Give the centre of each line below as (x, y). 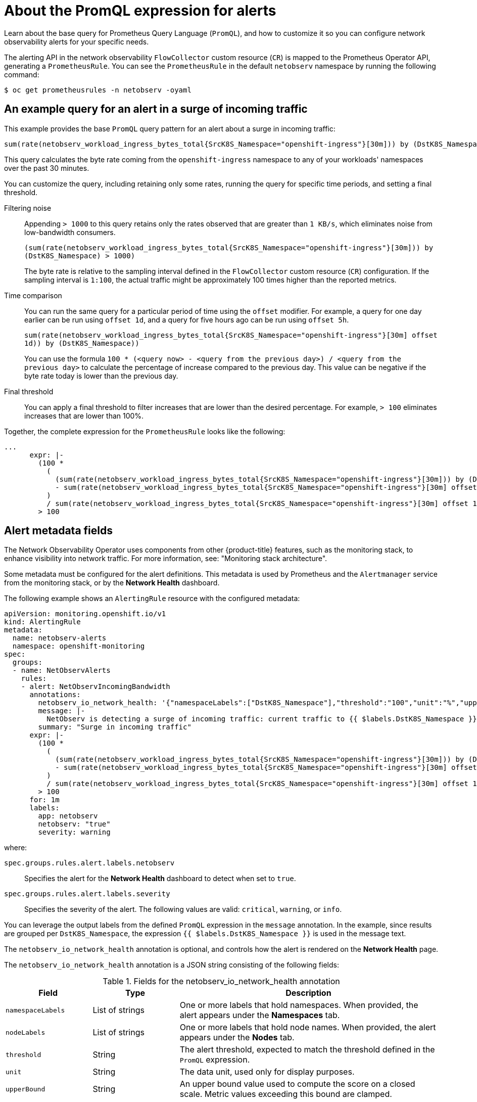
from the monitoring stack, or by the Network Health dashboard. (112, 583)
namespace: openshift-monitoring (79, 646)
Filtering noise (28, 208)
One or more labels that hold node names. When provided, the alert (308, 1027)
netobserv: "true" (74, 824)
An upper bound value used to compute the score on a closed (297, 1084)
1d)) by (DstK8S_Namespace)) (82, 343)
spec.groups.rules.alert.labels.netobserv (89, 863)
